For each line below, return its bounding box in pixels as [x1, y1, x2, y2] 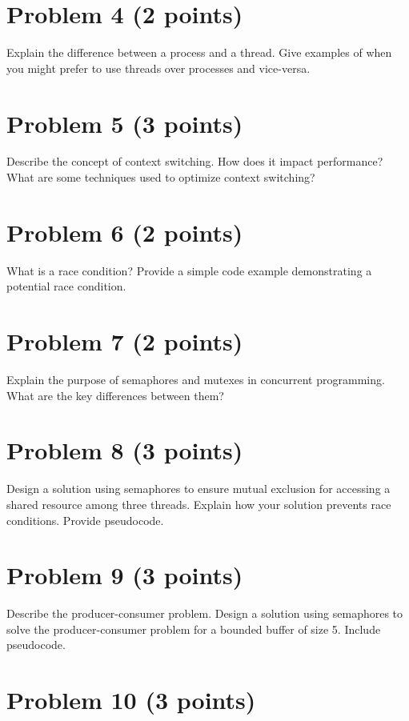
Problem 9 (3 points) [6, 559, 243, 591]
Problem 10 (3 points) [6, 683, 256, 716]
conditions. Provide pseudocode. [6, 511, 164, 528]
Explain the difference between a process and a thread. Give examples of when [6, 44, 392, 61]
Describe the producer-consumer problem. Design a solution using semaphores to [6, 605, 403, 622]
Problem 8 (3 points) [6, 434, 243, 467]
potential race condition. [6, 278, 126, 294]
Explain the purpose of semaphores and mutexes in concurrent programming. [6, 371, 385, 388]
